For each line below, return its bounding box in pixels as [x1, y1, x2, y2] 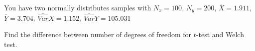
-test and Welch [196, 29, 244, 40]
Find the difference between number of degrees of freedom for [4, 29, 192, 40]
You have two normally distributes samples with [4, 2, 151, 12]
